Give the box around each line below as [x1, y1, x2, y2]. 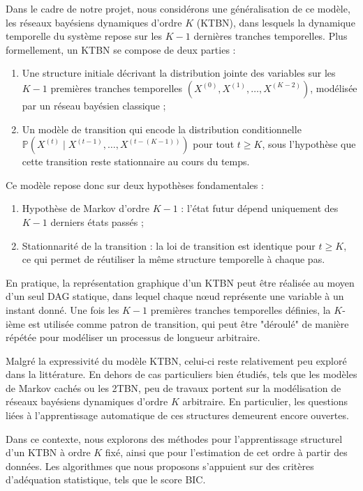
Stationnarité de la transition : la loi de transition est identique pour [22, 238, 316, 252]
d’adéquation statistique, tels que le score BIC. [6, 472, 206, 487]
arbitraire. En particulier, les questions [182, 394, 348, 409]
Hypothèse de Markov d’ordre [22, 201, 150, 216]
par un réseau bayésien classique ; [22, 98, 166, 112]
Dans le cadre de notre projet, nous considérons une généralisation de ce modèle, [6, 1, 350, 15]
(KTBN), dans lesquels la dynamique [196, 15, 355, 29]
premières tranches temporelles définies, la [150, 302, 331, 317]
